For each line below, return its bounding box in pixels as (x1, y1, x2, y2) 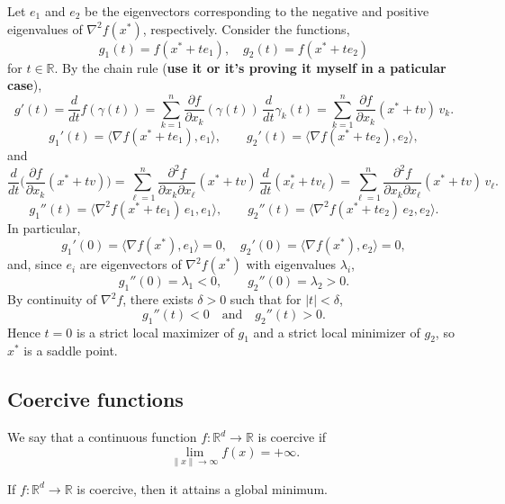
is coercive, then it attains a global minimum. (77, 479, 328, 498)
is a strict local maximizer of (76, 322, 234, 341)
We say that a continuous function (7, 427, 197, 446)
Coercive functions (7, 385, 184, 413)
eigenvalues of (7, 19, 83, 38)
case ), (7, 76, 42, 94)
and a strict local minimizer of (253, 322, 420, 341)
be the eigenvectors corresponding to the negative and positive (85, 2, 429, 20)
